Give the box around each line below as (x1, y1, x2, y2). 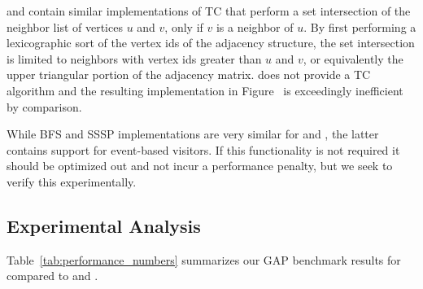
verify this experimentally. (7, 173, 137, 190)
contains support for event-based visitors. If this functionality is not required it (7, 141, 400, 158)
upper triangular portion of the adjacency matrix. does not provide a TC (7, 66, 371, 83)
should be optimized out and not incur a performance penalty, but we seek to (7, 157, 393, 174)
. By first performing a (303, 18, 416, 35)
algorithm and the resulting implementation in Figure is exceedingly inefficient (7, 81, 403, 99)
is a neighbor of (216, 18, 294, 35)
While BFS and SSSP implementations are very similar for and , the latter (7, 125, 379, 142)
